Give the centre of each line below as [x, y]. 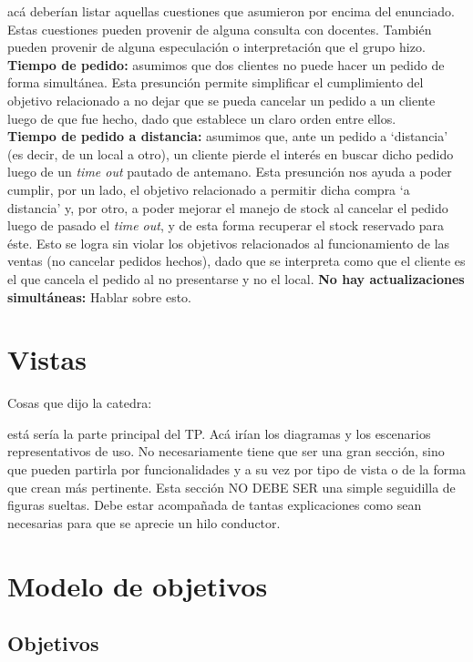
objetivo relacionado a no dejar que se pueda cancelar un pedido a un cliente [221, 100]
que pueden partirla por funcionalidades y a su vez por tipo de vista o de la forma [236, 469]
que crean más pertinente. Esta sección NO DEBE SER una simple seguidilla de [231, 487]
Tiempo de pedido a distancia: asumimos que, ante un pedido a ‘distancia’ [228, 136]
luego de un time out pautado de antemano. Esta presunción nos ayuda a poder [230, 172]
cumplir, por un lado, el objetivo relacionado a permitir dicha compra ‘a [209, 189]
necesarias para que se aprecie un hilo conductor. [144, 522]
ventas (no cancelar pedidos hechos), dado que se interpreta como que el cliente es [236, 261]
